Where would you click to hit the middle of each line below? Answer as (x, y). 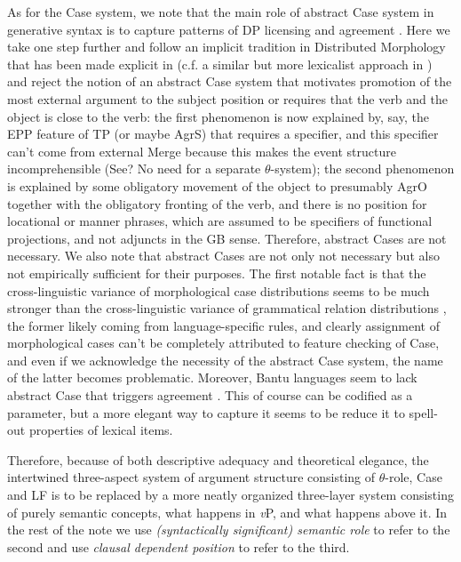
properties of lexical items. (101, 430)
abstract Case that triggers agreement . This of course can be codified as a (210, 395)
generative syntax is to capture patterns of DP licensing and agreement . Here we (229, 29)
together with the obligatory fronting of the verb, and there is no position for (217, 203)
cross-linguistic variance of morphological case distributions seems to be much (219, 290)
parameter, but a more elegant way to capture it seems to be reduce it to (206, 412)
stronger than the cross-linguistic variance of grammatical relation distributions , (227, 308)
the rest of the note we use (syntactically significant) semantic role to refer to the (229, 530)
